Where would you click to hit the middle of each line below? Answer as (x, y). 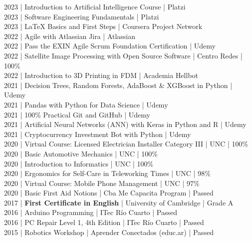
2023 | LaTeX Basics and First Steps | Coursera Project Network (103, 26)
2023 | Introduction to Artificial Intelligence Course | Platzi (95, 6)
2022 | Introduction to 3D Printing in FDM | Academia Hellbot (101, 75)
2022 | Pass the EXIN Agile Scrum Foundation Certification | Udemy (110, 46)
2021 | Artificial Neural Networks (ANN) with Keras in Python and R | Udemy (125, 124)
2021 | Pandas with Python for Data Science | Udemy (86, 104)
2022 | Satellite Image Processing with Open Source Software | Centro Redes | (123, 55)
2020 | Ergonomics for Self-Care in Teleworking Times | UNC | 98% (107, 173)
